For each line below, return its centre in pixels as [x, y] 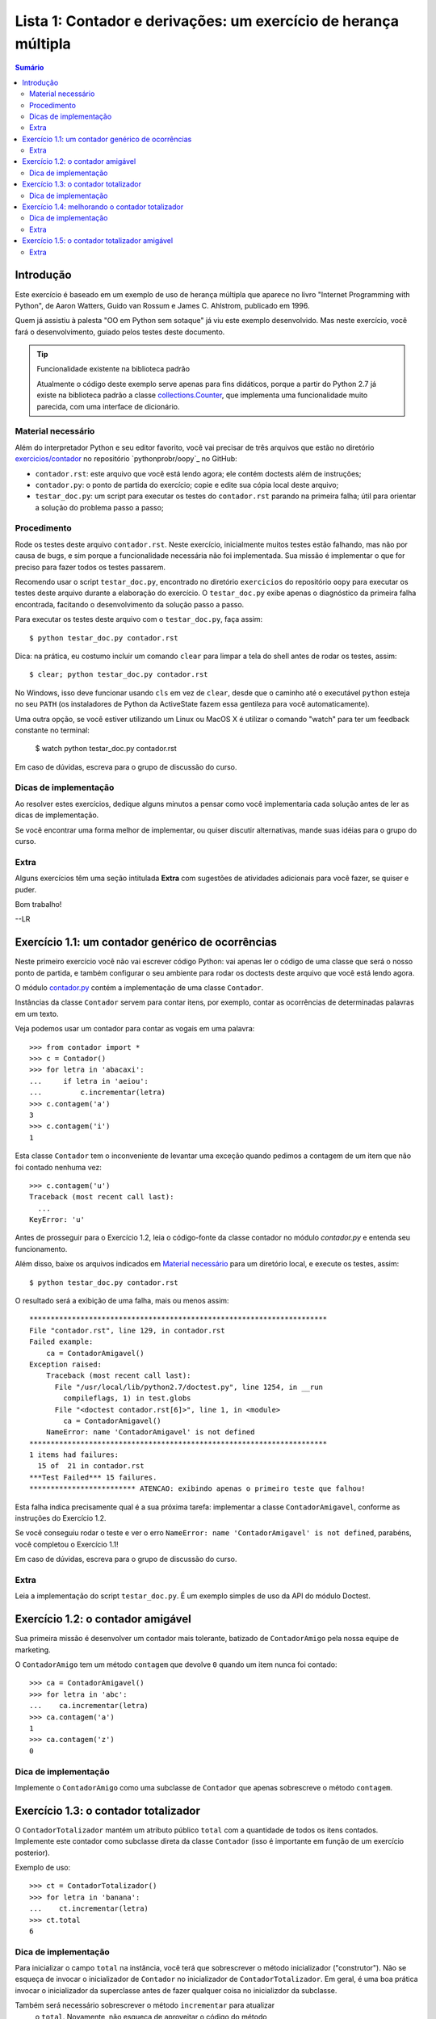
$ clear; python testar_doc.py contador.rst [119, 675]
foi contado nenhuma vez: [59, 1167]
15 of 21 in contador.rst [91, 1466]
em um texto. [37, 1014]
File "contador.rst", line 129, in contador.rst [127, 1330]
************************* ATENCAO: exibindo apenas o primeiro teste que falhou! [197, 1489]
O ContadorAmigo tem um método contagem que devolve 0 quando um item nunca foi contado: [176, 1664]
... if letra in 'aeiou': [89, 1081]
